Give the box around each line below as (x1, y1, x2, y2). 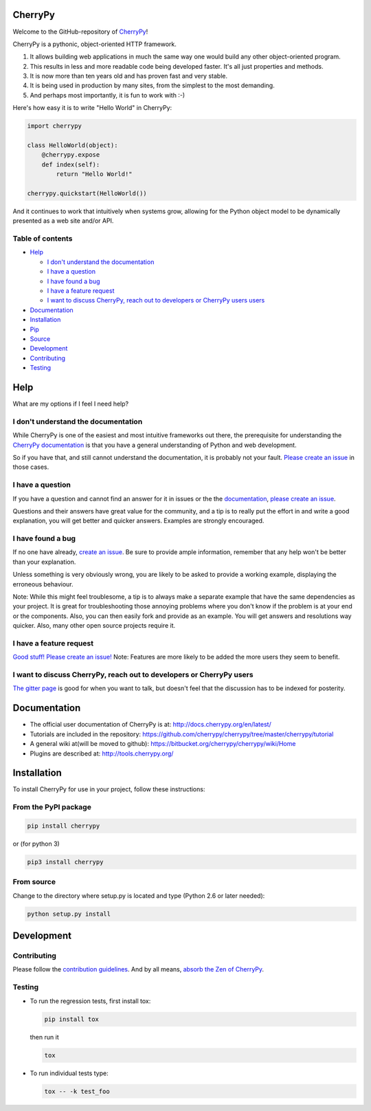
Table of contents (12, 234, 73, 243)
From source (12, 877, 56, 887)
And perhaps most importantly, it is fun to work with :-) (30, 91, 185, 99)
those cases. (12, 463, 49, 471)
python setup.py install (27, 910, 111, 918)
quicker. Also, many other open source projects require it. (12, 621, 176, 630)
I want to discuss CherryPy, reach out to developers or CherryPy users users (47, 296, 265, 305)
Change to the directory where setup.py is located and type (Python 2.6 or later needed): (12, 891, 265, 900)
